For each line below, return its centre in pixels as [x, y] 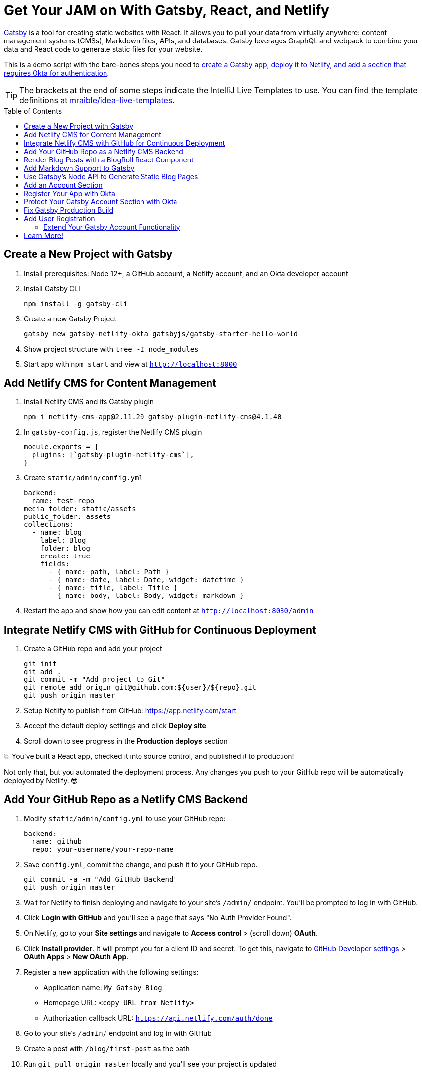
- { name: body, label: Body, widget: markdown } [146, 596]
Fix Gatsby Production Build [69, 210]
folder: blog [65, 548]
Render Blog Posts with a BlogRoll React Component [109, 159]
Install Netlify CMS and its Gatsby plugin [89, 402]
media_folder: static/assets [80, 509]
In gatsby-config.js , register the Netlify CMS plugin [113, 432]
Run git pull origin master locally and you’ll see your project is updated [150, 1064]
